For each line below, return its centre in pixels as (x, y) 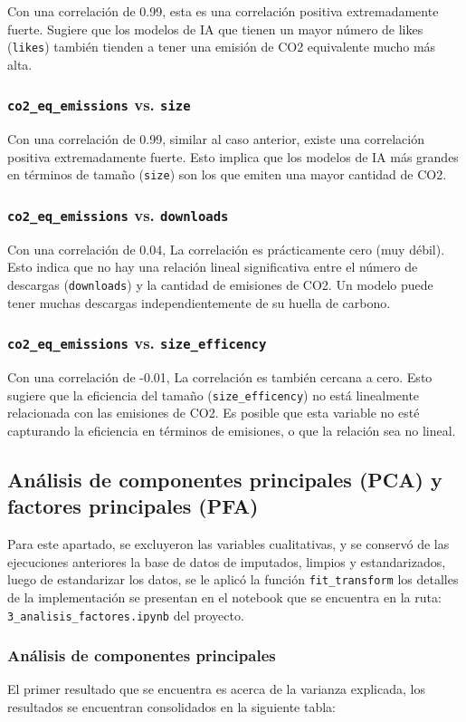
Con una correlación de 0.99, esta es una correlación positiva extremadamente (223, 11)
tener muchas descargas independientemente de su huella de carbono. (199, 302)
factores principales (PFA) (133, 506)
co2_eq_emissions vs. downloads (118, 214)
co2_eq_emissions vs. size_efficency (137, 343)
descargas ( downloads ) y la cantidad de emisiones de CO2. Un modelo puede (220, 285)
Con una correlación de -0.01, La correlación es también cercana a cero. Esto (220, 377)
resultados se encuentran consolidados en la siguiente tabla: (171, 707)
